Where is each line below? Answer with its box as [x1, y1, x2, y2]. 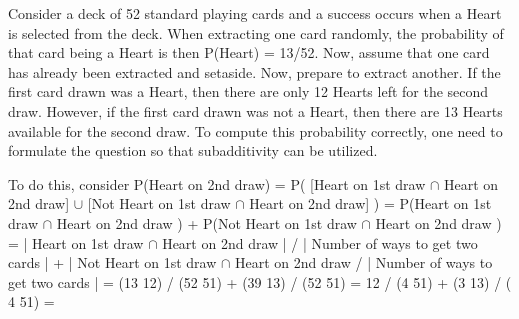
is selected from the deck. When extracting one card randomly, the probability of [8, 22, 504, 43]
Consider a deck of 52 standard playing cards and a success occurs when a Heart [8, 3, 502, 23]
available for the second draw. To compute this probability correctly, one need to [8, 120, 503, 141]
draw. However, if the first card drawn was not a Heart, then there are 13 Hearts [8, 100, 503, 121]
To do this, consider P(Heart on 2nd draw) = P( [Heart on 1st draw [8, 173, 426, 194]
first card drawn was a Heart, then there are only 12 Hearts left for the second [8, 81, 489, 102]
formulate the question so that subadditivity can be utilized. [8, 140, 378, 161]
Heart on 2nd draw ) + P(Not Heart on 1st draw [56, 212, 357, 233]
